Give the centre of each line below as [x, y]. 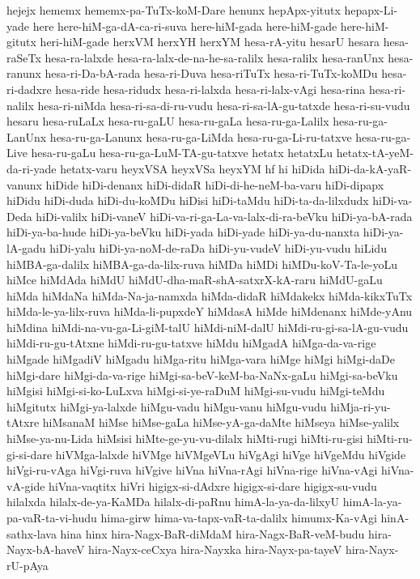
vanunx [24, 184]
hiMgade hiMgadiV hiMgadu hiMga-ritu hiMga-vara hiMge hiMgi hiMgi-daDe [201, 359]
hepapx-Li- [371, 10]
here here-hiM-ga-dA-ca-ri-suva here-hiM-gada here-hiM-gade [185, 26]
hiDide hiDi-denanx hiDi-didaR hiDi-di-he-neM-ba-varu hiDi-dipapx [215, 184]
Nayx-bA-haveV [46, 549]
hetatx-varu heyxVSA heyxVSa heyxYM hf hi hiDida [193, 168]
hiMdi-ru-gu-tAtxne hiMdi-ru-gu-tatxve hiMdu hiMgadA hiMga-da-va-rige [191, 343]
